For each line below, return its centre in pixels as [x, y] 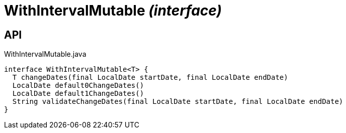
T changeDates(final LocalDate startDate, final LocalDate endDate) [150, 78]
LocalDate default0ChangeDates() [78, 86]
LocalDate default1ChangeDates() [78, 94]
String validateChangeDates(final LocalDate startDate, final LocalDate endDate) [178, 102]
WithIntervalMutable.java [45, 54]
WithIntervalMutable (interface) [113, 11]
